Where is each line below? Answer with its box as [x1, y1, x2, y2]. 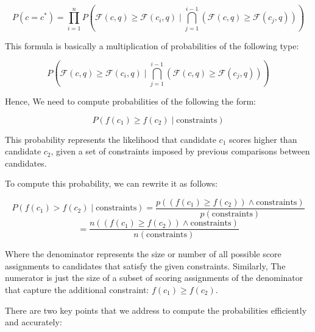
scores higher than [228, 133, 297, 145]
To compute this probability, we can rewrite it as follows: [5, 177, 218, 190]
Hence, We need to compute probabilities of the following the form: [5, 95, 256, 108]
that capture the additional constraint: [5, 283, 149, 296]
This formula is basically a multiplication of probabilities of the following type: [5, 39, 299, 52]
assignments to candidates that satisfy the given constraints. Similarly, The [5, 259, 286, 272]
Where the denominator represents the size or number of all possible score [5, 247, 281, 260]
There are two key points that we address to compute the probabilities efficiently [5, 303, 307, 316]
